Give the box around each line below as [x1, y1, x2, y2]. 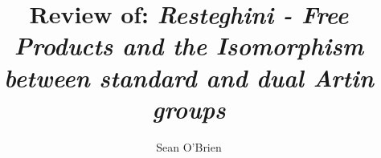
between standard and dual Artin [3, 60, 375, 94]
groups [152, 91, 226, 125]
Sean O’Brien [156, 138, 222, 155]
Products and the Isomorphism [14, 29, 364, 63]
